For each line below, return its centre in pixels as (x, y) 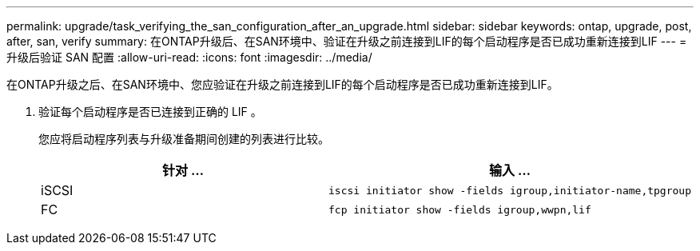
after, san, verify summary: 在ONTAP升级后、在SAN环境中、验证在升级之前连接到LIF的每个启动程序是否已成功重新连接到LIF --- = (347, 41)
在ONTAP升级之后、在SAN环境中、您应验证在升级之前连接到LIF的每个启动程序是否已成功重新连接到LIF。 (282, 84)
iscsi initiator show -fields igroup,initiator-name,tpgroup (510, 190)
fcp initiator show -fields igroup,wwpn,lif (460, 209)
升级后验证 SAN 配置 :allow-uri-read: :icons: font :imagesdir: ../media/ (189, 57)
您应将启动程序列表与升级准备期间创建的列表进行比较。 (184, 139)
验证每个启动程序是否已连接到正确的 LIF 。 (150, 112)
